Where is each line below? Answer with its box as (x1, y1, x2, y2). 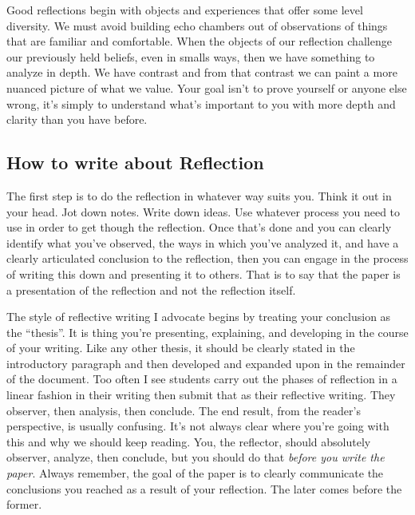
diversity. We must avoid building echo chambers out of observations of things (6, 17, 388, 34)
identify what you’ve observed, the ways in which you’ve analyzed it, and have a (6, 234, 399, 251)
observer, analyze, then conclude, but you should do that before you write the (6, 449, 385, 465)
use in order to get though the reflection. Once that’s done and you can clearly (6, 219, 392, 236)
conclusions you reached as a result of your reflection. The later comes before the (6, 480, 402, 497)
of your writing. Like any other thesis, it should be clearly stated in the (6, 339, 355, 356)
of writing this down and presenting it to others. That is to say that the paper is (6, 265, 401, 282)
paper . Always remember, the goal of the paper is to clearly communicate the (6, 465, 384, 481)
